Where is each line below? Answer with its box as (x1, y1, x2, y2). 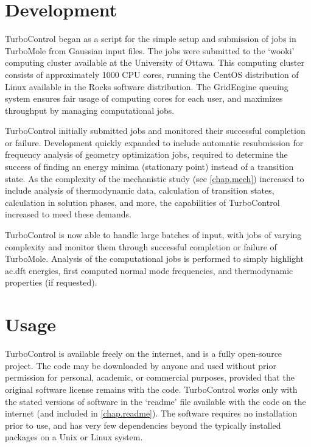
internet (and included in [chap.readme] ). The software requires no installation (5, 407, 298, 420)
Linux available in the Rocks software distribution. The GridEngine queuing (5, 80, 288, 93)
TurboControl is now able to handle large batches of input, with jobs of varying (5, 228, 302, 241)
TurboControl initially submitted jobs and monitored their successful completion (5, 124, 306, 137)
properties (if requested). (5, 276, 97, 289)
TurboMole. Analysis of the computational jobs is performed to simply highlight (5, 252, 304, 265)
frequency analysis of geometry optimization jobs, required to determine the (5, 148, 288, 161)
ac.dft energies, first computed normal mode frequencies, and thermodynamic (5, 264, 293, 276)
